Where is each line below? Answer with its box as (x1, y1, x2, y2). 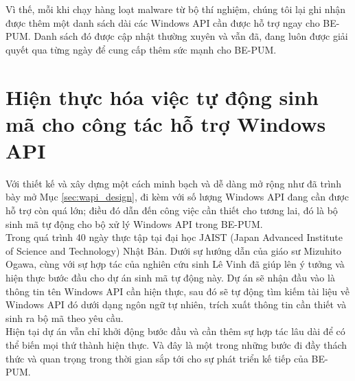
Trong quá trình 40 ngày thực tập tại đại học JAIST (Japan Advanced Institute (5, 230, 343, 244)
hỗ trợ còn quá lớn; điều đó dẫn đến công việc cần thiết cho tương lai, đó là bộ (5, 203, 338, 218)
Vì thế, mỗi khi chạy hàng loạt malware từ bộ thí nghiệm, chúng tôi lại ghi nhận (5, 2, 346, 16)
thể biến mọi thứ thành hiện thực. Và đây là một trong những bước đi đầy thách (5, 338, 347, 351)
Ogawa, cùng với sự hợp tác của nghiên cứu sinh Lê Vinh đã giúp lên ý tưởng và (5, 257, 345, 271)
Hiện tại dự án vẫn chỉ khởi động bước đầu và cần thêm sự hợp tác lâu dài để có (5, 324, 345, 338)
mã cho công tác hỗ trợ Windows (5, 109, 326, 137)
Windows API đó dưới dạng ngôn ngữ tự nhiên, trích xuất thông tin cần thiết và (5, 297, 347, 312)
